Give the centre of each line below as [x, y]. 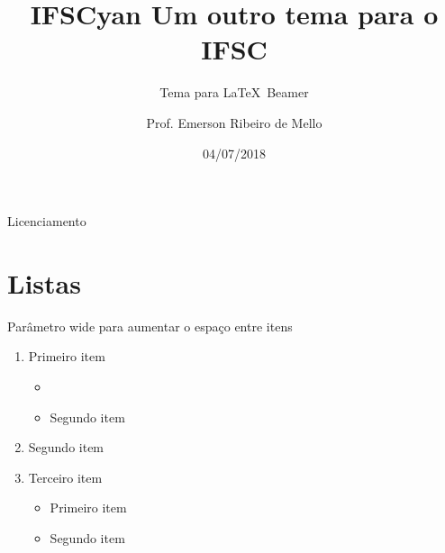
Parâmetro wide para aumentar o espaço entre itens [150, 326]
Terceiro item [65, 477]
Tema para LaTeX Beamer [234, 92]
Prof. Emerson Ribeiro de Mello [234, 122]
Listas [44, 282]
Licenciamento [47, 221]
